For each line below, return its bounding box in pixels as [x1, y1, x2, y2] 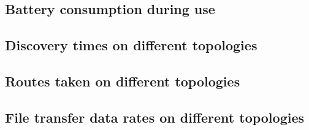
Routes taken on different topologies [5, 71, 240, 90]
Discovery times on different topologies [5, 36, 257, 55]
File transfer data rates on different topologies [5, 107, 305, 126]
